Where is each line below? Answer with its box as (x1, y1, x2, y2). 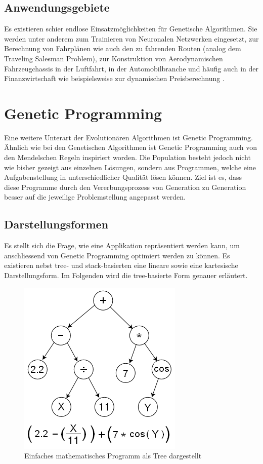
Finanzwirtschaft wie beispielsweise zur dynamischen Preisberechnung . (4, 73, 225, 84)
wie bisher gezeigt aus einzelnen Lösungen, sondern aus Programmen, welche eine (4, 162, 256, 172)
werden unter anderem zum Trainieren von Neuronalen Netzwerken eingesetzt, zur (4, 33, 259, 44)
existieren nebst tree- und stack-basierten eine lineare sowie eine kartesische (4, 260, 238, 270)
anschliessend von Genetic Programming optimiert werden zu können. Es (4, 250, 230, 260)
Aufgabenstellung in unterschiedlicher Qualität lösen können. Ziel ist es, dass (4, 172, 242, 182)
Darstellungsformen (4, 216, 109, 232)
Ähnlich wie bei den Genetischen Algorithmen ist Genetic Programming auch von (4, 142, 257, 152)
